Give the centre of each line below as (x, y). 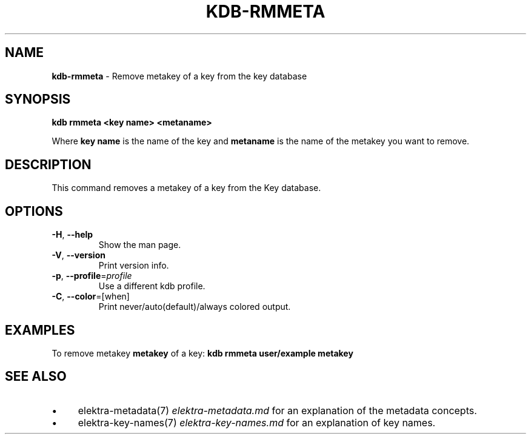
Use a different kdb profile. (152, 286)
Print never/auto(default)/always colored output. (195, 307)
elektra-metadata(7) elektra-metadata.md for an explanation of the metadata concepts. (277, 410)
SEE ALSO (36, 377)
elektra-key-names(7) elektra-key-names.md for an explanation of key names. (257, 422)
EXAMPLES (40, 330)
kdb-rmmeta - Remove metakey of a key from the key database (179, 76)
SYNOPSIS (38, 99)
